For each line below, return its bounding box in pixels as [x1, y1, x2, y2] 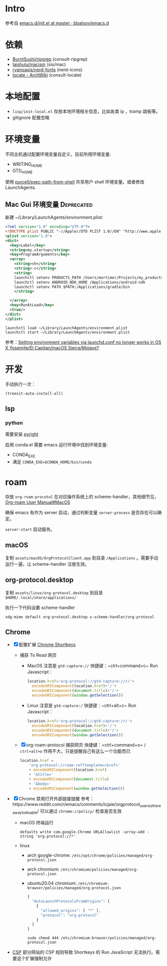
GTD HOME [12, 168, 33, 175]
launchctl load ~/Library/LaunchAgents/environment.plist [5, 325, 128, 331]
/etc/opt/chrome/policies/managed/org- [72, 853, 155, 858]
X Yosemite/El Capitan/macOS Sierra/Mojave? [5, 345, 99, 351]
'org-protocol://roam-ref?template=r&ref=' [29, 763, 120, 768]
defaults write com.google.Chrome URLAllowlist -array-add [19, 830, 145, 835]
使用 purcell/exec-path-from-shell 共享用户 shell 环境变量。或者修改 [5, 179, 145, 185]
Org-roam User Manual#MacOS [5, 499, 71, 505]
